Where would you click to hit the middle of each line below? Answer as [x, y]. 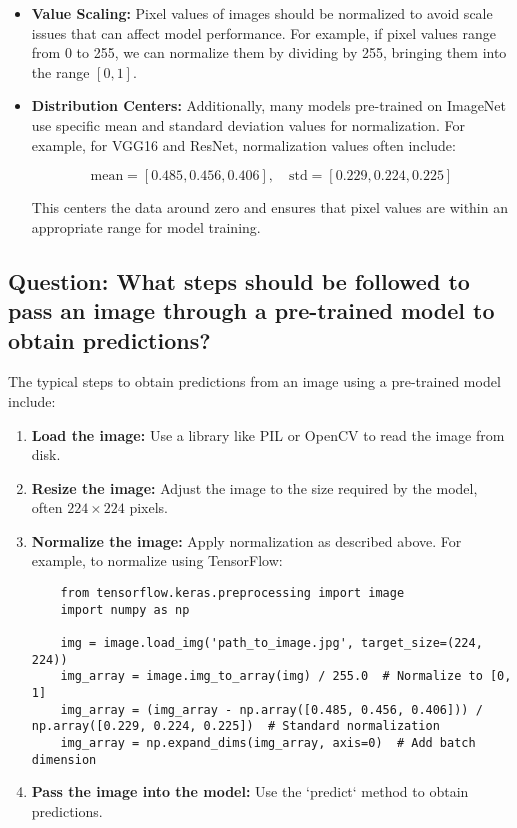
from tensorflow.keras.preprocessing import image [232, 593]
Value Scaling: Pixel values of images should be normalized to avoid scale [262, 13]
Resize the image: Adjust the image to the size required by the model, [254, 487]
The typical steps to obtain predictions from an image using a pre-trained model [254, 381]
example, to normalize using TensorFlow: [157, 560]
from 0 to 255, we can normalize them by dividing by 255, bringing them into [269, 52]
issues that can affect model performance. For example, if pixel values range [263, 32]
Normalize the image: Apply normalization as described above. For [246, 540]
